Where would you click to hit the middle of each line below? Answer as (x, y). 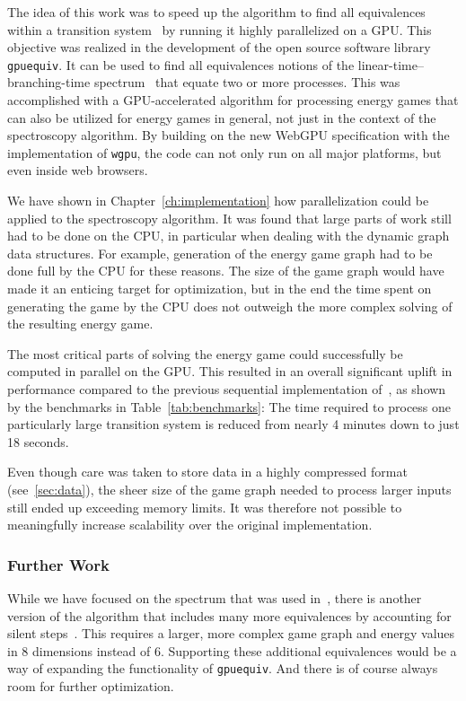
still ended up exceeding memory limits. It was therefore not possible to (205, 507)
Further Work (58, 564)
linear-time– (391, 64)
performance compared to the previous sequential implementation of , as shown (227, 389)
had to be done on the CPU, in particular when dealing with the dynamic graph (229, 236)
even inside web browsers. (78, 170)
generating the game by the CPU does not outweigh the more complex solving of (230, 306)
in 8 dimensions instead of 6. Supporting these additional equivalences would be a (232, 650)
